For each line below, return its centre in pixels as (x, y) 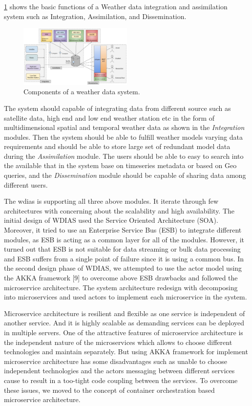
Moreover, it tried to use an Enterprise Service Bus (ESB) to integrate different (123, 230)
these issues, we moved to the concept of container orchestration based (109, 390)
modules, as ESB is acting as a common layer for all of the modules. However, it (124, 239)
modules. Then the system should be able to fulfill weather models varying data (123, 137)
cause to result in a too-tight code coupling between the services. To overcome (121, 380)
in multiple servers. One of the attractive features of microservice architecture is (124, 332)
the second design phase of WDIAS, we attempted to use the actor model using (123, 268)
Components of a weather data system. (82, 92)
